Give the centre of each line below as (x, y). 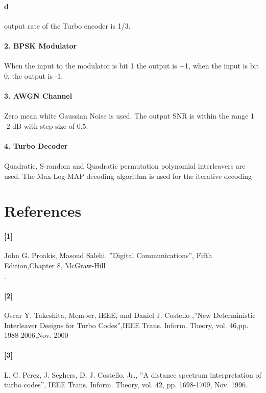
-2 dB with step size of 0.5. (46, 125)
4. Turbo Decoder (36, 145)
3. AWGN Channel (38, 95)
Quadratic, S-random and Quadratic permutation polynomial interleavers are (125, 166)
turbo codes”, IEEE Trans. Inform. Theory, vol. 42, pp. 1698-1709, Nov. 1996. (126, 385)
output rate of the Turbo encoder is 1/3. (67, 25)
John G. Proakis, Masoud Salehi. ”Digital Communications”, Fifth (108, 255)
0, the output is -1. (34, 75)
